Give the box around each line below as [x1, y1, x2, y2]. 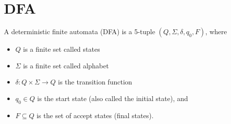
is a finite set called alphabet [23, 60, 109, 70]
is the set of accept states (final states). [36, 110, 154, 120]
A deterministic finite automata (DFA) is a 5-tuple [4, 26, 155, 37]
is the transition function [58, 77, 132, 87]
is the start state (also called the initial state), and [37, 93, 188, 103]
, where [205, 26, 227, 37]
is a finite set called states [23, 44, 100, 54]
